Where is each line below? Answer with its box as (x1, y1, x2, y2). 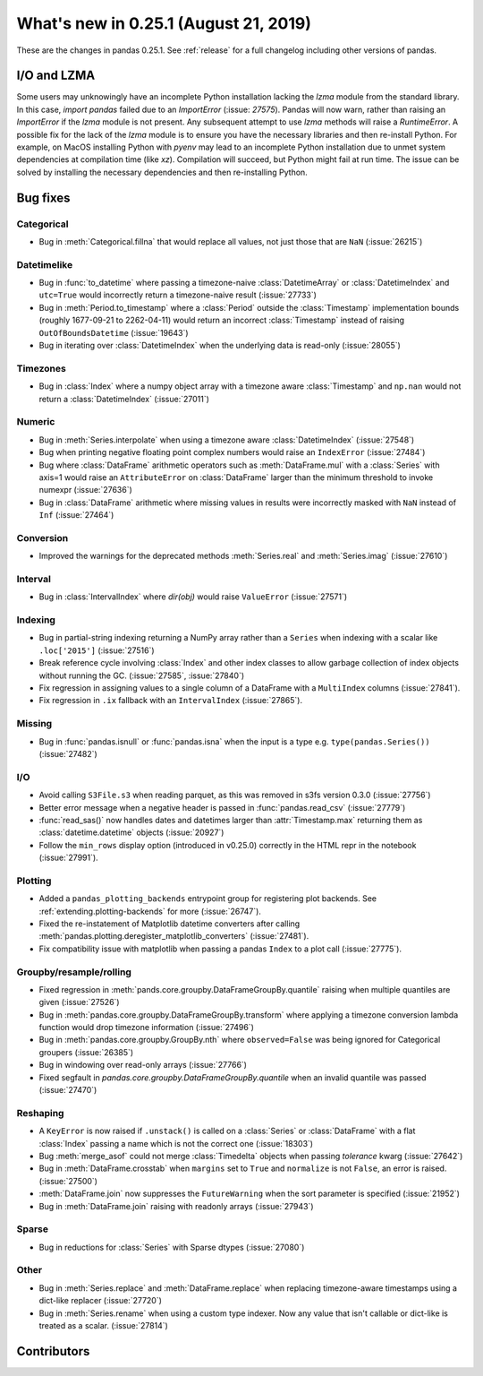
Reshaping (16, 1106, 64, 1119)
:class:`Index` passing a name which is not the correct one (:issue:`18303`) (38, 1138, 313, 1148)
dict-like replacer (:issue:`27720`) (38, 1295, 163, 1306)
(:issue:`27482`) (38, 748, 97, 759)
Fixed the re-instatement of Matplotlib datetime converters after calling (38, 918, 301, 929)
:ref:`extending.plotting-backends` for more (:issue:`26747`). (38, 906, 261, 916)
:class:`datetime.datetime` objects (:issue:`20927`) (38, 827, 225, 838)
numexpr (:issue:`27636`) (38, 485, 133, 495)
